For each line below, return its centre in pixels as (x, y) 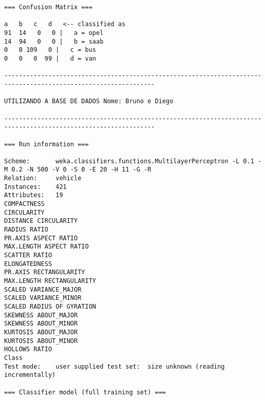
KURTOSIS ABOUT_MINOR (41, 341)
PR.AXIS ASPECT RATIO (41, 238)
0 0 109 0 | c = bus (50, 50)
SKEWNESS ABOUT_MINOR (41, 324)
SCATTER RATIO (28, 255)
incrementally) (30, 375)
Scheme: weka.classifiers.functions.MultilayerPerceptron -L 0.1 (129, 161)
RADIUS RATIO (26, 230)
